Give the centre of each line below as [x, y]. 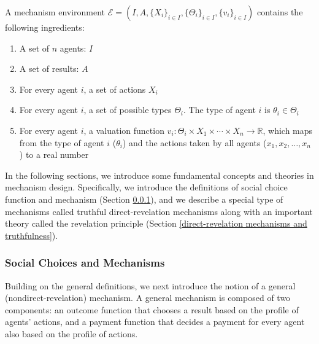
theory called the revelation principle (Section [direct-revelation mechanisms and [156, 223]
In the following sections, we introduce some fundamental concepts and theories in [159, 175]
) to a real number [54, 154]
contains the [280, 12]
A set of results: [49, 68]
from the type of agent [62, 142]
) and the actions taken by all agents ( [194, 142]
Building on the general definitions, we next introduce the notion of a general [150, 285]
